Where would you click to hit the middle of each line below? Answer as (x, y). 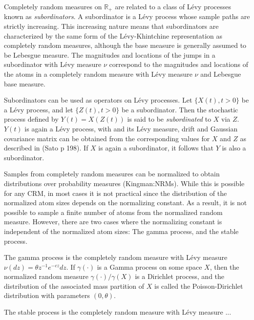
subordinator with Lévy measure (53, 64)
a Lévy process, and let (39, 109)
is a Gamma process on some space (149, 267)
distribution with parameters (47, 295)
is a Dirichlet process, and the (180, 276)
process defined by (31, 119)
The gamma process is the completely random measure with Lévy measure (116, 257)
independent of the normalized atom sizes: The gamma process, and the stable (121, 231)
